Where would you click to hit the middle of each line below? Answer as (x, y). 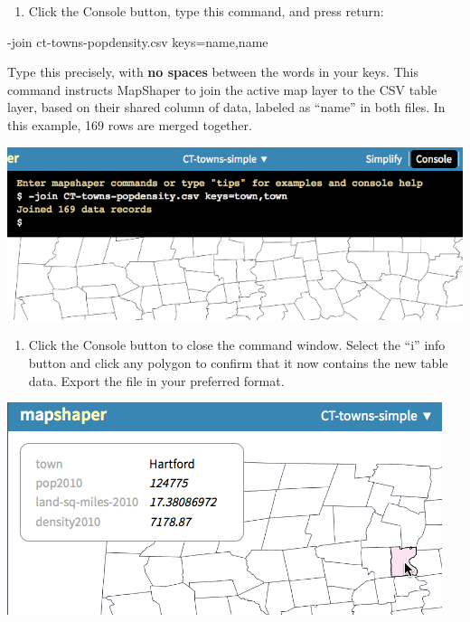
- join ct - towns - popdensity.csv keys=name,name (138, 41)
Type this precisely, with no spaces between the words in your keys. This (213, 72)
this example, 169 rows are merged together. (130, 124)
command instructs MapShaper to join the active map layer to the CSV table (222, 89)
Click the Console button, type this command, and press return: (206, 11)
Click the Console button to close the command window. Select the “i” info (237, 345)
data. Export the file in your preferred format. (156, 380)
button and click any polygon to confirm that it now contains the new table (238, 362)
